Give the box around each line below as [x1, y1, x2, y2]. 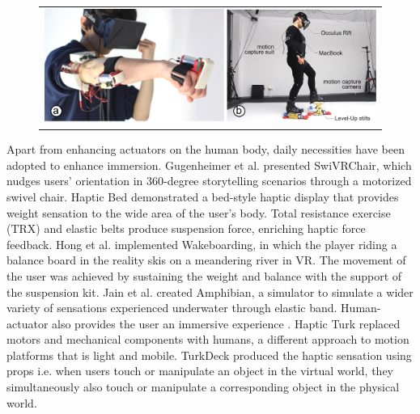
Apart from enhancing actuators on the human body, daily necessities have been [6, 141, 405, 158]
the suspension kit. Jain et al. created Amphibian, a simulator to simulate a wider [6, 283, 414, 300]
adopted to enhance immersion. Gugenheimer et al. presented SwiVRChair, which [6, 156, 412, 173]
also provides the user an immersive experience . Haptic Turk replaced [52, 315, 401, 332]
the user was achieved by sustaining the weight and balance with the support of [6, 267, 402, 284]
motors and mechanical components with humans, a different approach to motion [6, 331, 409, 348]
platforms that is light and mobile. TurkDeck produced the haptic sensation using [6, 346, 412, 363]
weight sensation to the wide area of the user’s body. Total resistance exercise [6, 204, 391, 221]
